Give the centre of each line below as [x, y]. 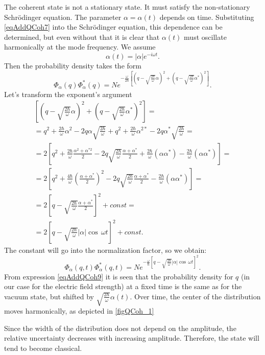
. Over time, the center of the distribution [195, 296]
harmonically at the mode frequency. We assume [80, 47]
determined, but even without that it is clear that [82, 37]
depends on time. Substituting [207, 17]
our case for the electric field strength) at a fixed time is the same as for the [123, 286]
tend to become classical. [43, 348]
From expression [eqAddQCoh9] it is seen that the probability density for [119, 276]
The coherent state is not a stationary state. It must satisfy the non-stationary [127, 7]
